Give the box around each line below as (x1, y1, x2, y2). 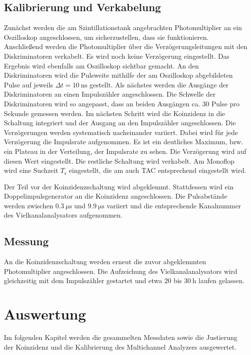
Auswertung (4, 304, 86, 324)
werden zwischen (4, 200, 54, 210)
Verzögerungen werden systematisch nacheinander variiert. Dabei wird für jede (4, 127, 238, 137)
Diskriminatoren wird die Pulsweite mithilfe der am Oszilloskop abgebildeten (4, 70, 233, 80)
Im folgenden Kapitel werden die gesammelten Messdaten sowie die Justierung (4, 332, 238, 342)
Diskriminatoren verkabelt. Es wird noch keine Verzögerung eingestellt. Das (4, 51, 230, 61)
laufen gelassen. (198, 275, 245, 286)
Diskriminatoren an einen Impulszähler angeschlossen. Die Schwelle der (4, 89, 215, 99)
